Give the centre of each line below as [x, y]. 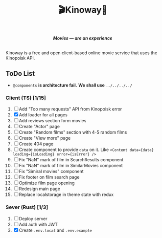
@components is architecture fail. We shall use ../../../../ [72, 85]
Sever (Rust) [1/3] [27, 207]
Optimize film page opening [47, 183]
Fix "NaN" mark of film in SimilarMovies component [71, 166]
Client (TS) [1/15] [26, 98]
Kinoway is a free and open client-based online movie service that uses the [81, 53]
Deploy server [33, 218]
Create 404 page [36, 144]
